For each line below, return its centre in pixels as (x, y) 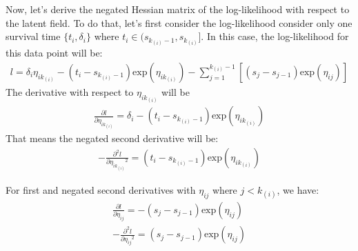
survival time (33, 36)
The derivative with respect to (70, 91)
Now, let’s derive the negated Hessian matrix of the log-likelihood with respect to (178, 9)
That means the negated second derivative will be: (112, 138)
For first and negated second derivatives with (101, 189)
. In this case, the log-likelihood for (275, 36)
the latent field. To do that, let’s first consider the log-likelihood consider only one (179, 22)
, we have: (298, 189)
